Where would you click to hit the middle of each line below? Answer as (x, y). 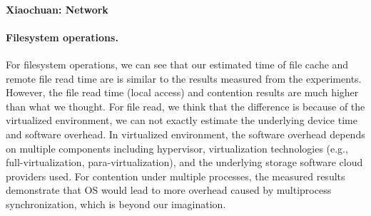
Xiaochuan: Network (57, 9)
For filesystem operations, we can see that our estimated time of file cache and (177, 64)
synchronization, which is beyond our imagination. (116, 204)
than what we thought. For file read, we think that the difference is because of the (185, 106)
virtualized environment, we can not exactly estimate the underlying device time (182, 120)
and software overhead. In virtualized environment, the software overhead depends (185, 134)
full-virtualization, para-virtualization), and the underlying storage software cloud (184, 162)
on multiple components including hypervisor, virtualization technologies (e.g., (177, 148)
